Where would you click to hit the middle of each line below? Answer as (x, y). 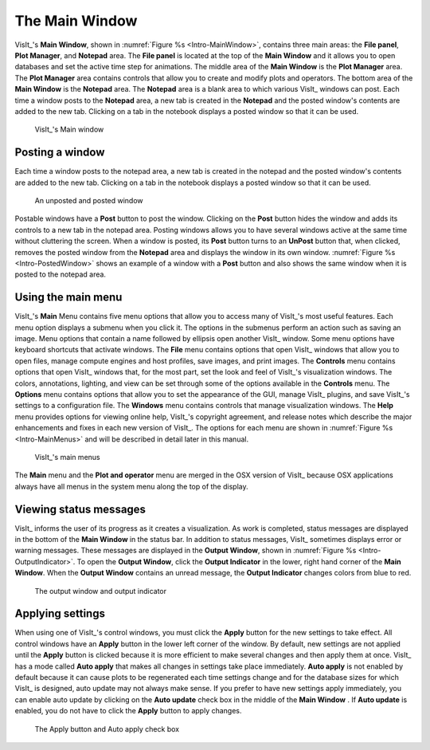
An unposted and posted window (89, 200)
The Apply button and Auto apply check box (107, 728)
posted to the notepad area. (61, 274)
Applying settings (60, 614)
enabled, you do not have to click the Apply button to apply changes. (128, 711)
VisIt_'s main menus (67, 457)
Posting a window (60, 153)
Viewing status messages (80, 509)
